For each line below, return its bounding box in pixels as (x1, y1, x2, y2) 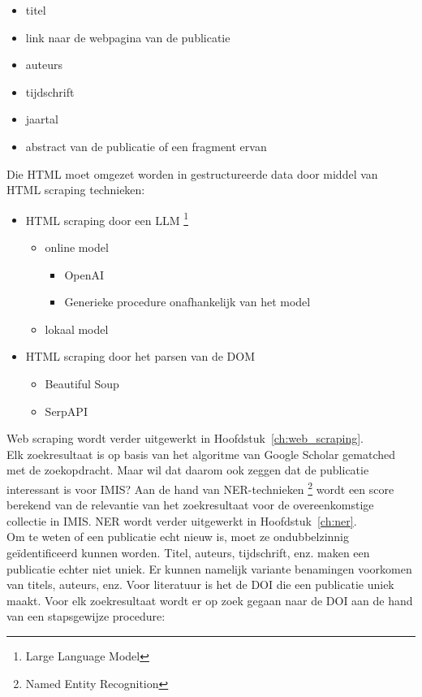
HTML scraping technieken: (6, 181, 145, 198)
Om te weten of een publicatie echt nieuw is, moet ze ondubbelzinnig (6, 528, 349, 545)
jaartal (25, 110, 58, 128)
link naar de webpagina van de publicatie (25, 28, 230, 45)
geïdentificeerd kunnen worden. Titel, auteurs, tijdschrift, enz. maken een (6, 543, 370, 561)
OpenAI (64, 266, 105, 283)
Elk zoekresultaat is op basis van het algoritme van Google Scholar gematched (6, 445, 396, 462)
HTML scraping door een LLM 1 (25, 209, 189, 228)
